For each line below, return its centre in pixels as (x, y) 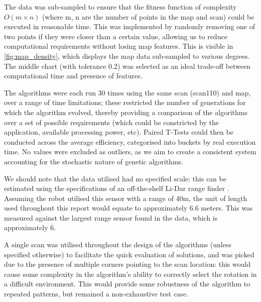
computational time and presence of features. (73, 76)
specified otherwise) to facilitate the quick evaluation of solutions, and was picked (129, 254)
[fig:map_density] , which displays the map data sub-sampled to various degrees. (127, 56)
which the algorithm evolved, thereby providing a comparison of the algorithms (126, 112)
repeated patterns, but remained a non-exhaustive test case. (96, 294)
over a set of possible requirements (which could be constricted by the (111, 122)
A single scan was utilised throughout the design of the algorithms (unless (118, 244)
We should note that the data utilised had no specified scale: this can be (115, 178)
